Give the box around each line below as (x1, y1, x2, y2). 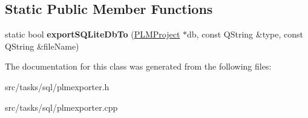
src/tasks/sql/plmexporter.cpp (5, 100, 118, 113)
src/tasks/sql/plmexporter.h (5, 80, 110, 93)
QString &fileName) (5, 39, 79, 52)
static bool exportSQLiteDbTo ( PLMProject (5, 28, 180, 41)
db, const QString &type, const (187, 28, 303, 41)
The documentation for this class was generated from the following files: (5, 60, 272, 73)
